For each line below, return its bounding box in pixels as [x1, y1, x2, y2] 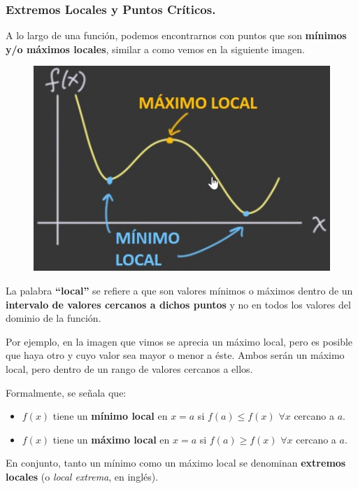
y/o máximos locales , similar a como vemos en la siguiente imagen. [6, 41, 305, 56]
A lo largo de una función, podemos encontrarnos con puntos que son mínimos [6, 28, 347, 43]
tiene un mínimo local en [52, 409, 168, 423]
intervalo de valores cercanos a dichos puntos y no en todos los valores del [6, 297, 351, 311]
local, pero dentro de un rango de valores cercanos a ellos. [6, 361, 253, 376]
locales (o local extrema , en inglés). [6, 469, 159, 483]
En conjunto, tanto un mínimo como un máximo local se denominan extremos [6, 455, 346, 470]
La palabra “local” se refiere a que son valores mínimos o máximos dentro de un [6, 283, 353, 298]
